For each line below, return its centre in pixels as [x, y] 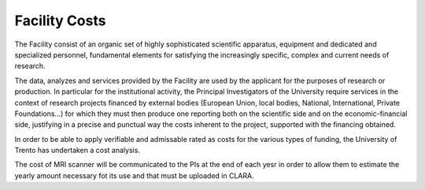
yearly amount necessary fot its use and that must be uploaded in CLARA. [135, 175]
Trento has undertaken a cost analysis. [78, 151]
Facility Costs [60, 20]
